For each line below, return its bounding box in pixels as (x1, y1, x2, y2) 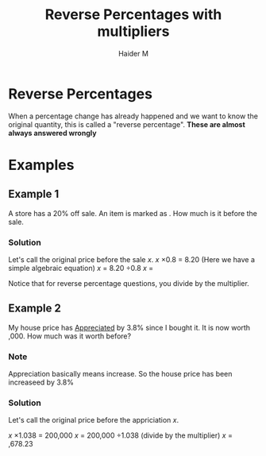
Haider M (118, 48, 149, 58)
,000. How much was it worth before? (8, 331, 132, 341)
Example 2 (8, 302, 61, 315)
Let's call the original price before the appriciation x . (8, 415, 179, 425)
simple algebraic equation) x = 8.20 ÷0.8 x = (8, 263, 154, 272)
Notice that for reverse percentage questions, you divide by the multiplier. (8, 278, 250, 288)
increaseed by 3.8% (8, 377, 74, 387)
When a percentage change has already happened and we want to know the (8, 111, 258, 121)
